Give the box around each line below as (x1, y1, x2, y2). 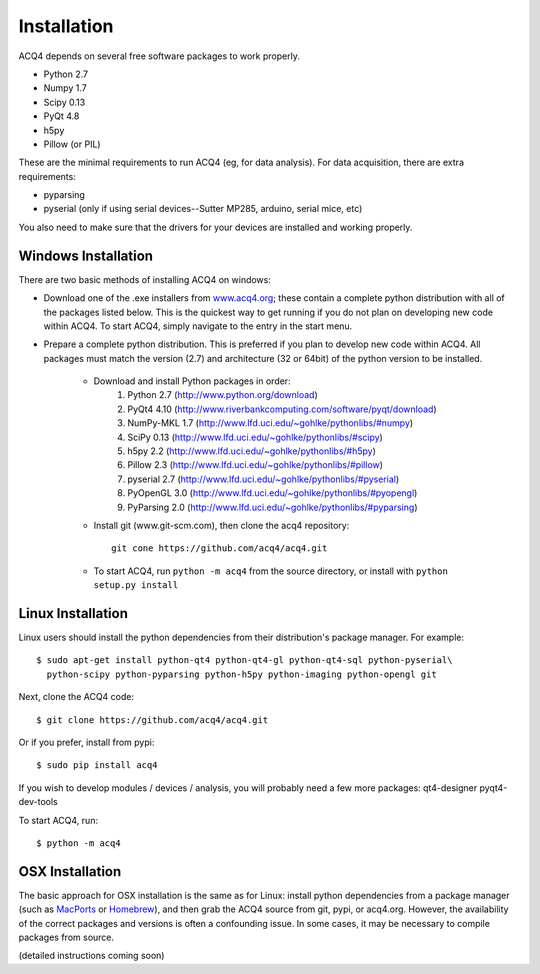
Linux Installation (18, 605, 129, 622)
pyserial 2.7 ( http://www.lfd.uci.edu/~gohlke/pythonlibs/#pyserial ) (127, 473, 400, 485)
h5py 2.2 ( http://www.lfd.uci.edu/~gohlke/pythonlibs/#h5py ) (127, 445, 377, 457)
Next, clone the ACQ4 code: (18, 691, 135, 703)
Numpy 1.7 (43, 82, 87, 94)
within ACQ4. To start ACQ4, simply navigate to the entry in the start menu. (43, 320, 353, 332)
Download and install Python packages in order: (93, 375, 291, 387)
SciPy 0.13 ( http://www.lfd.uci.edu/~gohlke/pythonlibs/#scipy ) (127, 431, 384, 443)
